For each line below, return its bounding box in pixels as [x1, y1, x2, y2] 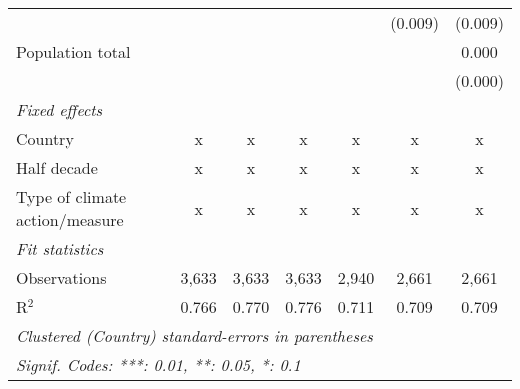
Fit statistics [16, 237, 104, 260]
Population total [16, 40, 131, 63]
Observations [16, 266, 107, 289]
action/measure [16, 208, 124, 231]
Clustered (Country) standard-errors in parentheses [16, 324, 373, 347]
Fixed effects [16, 98, 103, 121]
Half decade [16, 156, 98, 179]
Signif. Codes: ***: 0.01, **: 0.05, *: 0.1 [16, 353, 301, 376]
